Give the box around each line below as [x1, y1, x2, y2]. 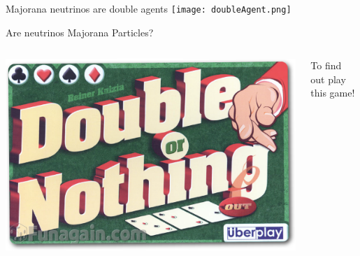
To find [310, 58, 342, 73]
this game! [310, 85, 355, 100]
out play [310, 71, 346, 86]
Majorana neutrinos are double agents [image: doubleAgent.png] [6, 1, 291, 15]
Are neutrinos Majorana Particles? [6, 24, 154, 39]
